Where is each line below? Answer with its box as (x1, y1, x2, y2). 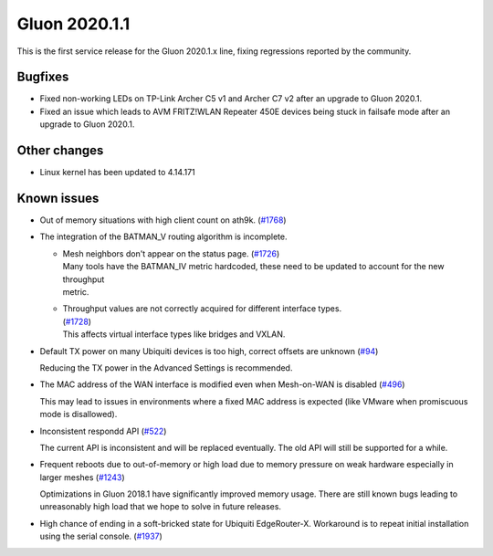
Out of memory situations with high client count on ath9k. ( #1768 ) (39, 215, 287, 226)
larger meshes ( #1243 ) (39, 471, 125, 483)
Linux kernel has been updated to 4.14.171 (39, 167, 195, 178)
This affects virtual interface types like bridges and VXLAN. (62, 329, 286, 340)
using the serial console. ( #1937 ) (39, 530, 163, 542)
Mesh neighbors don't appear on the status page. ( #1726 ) (62, 247, 280, 259)
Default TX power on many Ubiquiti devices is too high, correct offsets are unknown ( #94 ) (39, 345, 379, 356)
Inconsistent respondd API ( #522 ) (39, 425, 167, 436)
